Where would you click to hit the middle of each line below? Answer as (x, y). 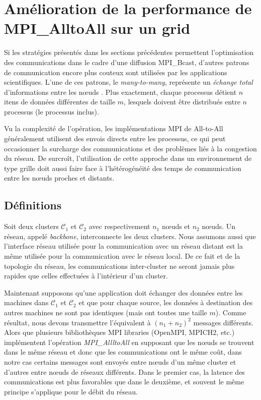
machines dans (26, 302)
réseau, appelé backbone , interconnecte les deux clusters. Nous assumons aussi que (130, 236)
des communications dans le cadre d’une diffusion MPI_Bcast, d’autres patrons (127, 62)
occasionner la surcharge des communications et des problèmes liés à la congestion (130, 148)
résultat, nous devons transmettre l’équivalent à (77, 322)
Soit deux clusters (31, 226)
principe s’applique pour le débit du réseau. (71, 391)
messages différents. (223, 322)
